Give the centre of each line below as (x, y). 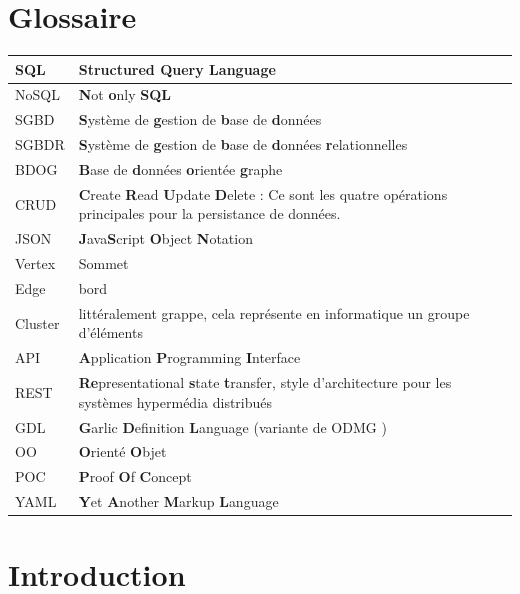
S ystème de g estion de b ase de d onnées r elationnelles (243, 144)
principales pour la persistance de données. (209, 213)
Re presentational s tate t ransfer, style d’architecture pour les (265, 382)
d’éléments (110, 332)
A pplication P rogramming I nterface (189, 357)
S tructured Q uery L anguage (177, 68)
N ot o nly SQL (124, 94)
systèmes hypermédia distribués (175, 401)
